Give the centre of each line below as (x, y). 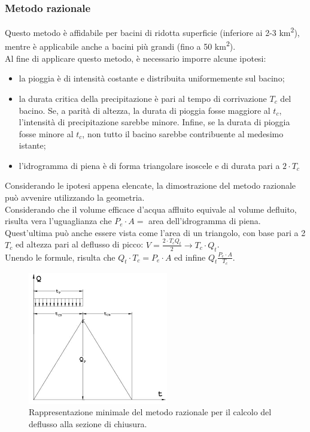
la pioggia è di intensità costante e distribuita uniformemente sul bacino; (152, 78)
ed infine (190, 257)
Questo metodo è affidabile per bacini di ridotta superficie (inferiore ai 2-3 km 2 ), (152, 31)
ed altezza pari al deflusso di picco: (79, 244)
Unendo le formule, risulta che (60, 257)
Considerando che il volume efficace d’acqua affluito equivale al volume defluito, (151, 209)
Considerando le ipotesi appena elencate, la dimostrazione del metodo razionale (151, 185)
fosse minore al (46, 133)
